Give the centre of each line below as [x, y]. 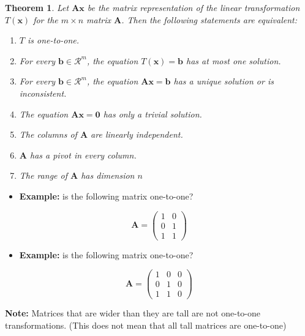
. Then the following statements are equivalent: [209, 19]
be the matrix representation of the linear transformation [194, 7]
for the [46, 19]
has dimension [108, 175]
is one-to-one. [53, 40]
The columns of [48, 134]
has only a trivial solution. [152, 114]
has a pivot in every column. [83, 155]
